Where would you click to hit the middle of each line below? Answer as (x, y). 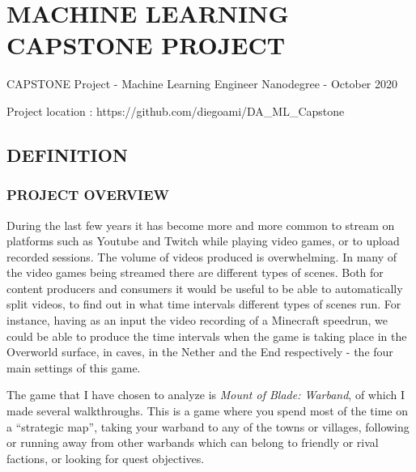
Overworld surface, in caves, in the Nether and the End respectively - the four (200, 352)
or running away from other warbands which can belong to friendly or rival (193, 442)
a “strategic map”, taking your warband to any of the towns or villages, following (208, 426)
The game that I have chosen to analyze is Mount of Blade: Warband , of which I (206, 395)
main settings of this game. (74, 367)
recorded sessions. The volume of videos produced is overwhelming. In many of (202, 256)
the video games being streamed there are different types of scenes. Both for (195, 272)
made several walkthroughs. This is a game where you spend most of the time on (207, 411)
